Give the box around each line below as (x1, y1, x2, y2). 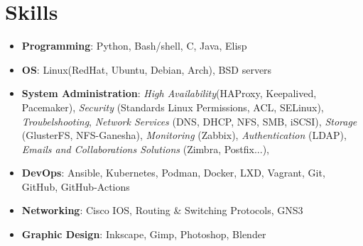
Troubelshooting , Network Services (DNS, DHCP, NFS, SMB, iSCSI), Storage (21, 113, 357, 128)
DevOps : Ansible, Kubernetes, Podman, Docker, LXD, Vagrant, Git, (21, 165, 325, 180)
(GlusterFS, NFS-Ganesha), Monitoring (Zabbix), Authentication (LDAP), (21, 128, 347, 142)
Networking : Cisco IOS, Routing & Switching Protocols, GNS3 (21, 203, 303, 218)
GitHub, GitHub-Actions (21, 179, 130, 194)
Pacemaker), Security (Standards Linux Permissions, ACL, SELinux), (21, 99, 324, 114)
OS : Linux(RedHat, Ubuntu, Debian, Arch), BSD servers (21, 62, 272, 77)
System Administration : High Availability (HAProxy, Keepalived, (21, 86, 317, 101)
